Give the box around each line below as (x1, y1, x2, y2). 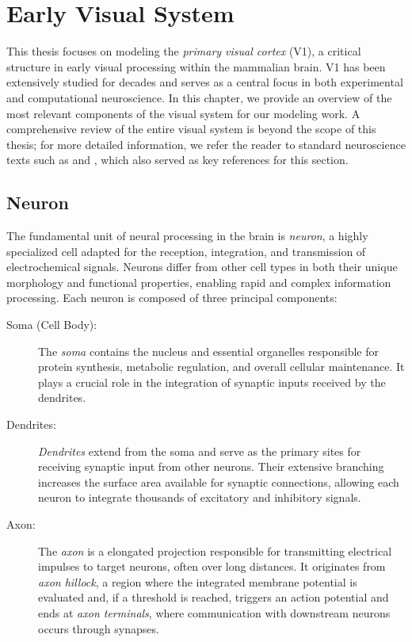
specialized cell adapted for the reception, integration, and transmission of (6, 243, 366, 259)
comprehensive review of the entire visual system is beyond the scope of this (6, 120, 376, 137)
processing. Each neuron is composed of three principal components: (6, 289, 338, 306)
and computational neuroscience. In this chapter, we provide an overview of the (6, 89, 392, 105)
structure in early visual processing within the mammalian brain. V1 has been (6, 58, 386, 75)
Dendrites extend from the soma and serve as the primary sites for (38, 442, 361, 459)
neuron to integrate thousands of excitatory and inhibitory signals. (38, 489, 361, 506)
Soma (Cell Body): (6, 316, 97, 333)
